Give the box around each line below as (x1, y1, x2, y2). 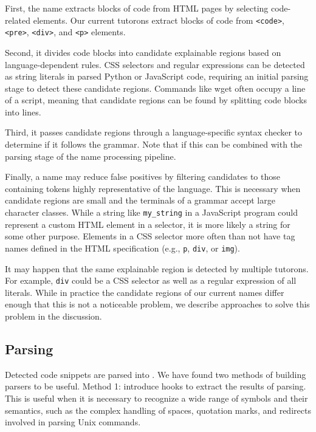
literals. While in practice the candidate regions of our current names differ (5, 286, 284, 298)
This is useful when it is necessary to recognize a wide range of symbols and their (5, 391, 308, 404)
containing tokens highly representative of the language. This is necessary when (5, 182, 301, 194)
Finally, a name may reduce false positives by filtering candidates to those (5, 170, 280, 183)
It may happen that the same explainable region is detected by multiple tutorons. (5, 262, 309, 275)
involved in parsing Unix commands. (5, 416, 141, 428)
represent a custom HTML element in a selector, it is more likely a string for (5, 218, 290, 230)
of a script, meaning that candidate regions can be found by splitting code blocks (5, 94, 307, 106)
